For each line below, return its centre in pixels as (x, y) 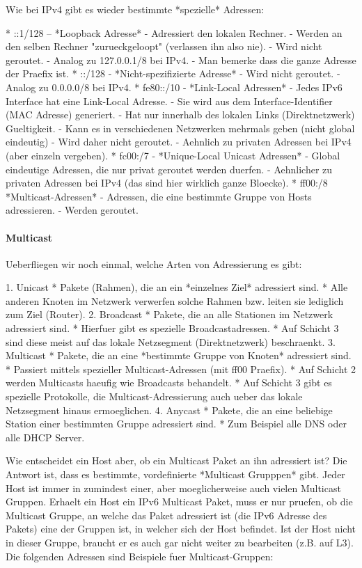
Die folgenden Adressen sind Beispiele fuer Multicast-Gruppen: (140, 556)
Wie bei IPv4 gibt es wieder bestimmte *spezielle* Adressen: (135, 9)
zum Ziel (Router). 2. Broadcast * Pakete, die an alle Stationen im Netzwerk (170, 314)
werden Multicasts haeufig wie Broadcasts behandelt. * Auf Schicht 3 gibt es (169, 382)
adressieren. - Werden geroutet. (72, 210)
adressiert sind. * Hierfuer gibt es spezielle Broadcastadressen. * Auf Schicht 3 (172, 328)
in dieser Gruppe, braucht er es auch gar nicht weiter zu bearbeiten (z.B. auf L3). (180, 542)
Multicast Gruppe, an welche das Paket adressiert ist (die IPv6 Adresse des (166, 515)
